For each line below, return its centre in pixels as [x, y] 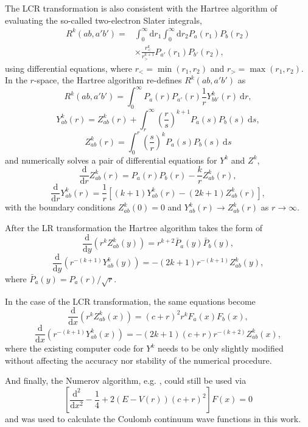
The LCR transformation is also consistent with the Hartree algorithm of [141, 8]
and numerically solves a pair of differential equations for [111, 160]
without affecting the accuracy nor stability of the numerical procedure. [138, 360]
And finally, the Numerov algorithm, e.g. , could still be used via [126, 380]
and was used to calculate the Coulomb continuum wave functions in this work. [153, 419]
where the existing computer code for [74, 348]
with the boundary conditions [60, 207]
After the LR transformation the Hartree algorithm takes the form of [134, 228]
